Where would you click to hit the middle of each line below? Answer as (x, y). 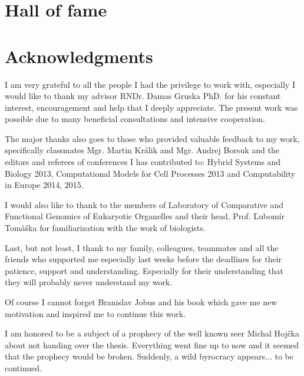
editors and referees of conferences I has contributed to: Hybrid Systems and (143, 162)
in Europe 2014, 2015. (44, 185)
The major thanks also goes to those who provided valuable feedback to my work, (152, 138)
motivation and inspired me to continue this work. (95, 313)
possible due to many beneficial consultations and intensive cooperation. (135, 119)
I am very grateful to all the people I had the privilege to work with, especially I (150, 84)
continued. (24, 367)
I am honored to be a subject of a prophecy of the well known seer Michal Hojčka (152, 333)
